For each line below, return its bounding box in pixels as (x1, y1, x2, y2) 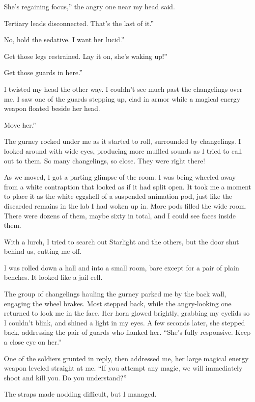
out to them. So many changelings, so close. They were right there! (4, 155, 205, 165)
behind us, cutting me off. (4, 246, 82, 256)
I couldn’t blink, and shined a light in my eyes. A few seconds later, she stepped (4, 317, 245, 327)
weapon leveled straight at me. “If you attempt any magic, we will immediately (4, 363, 243, 373)
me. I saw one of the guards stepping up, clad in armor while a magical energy (4, 93, 241, 104)
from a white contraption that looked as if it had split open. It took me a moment (4, 181, 252, 191)
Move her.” (4, 119, 36, 130)
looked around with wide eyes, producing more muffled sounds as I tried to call (4, 145, 242, 156)
